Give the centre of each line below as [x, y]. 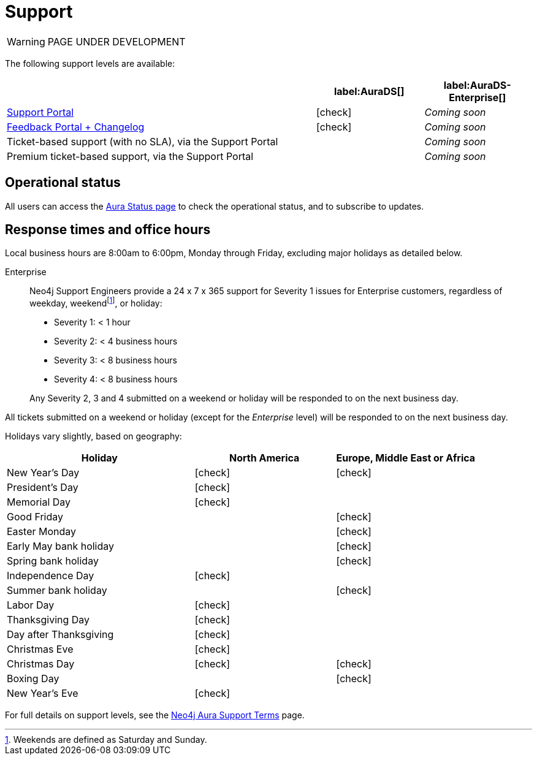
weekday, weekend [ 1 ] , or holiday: [96, 302]
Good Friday [35, 517]
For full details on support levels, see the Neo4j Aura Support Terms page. [155, 715]
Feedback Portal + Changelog [76, 127]
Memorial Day [39, 502]
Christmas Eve [40, 649]
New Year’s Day [43, 473]
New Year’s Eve [43, 693]
